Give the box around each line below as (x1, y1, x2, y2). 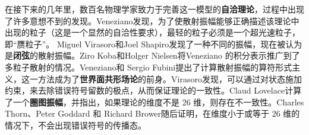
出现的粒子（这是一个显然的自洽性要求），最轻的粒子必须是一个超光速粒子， (5, 26, 300, 38)
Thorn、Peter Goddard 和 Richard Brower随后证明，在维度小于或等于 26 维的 (5, 107, 300, 120)
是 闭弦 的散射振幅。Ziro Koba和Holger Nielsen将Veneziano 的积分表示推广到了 (5, 49, 300, 62)
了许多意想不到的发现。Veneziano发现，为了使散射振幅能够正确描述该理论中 (5, 14, 299, 27)
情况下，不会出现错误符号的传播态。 (5, 118, 146, 131)
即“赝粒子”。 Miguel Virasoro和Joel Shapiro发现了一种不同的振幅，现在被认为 (5, 37, 302, 50)
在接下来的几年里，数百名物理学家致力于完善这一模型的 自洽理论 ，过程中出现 (5, 3, 304, 15)
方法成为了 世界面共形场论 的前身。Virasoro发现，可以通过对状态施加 (37, 72, 302, 85)
